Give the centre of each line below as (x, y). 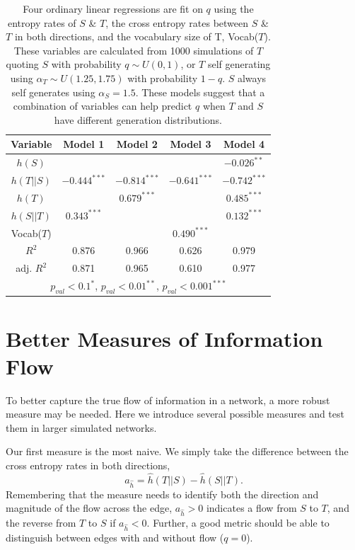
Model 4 (244, 144)
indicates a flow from (251, 508)
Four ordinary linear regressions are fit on (113, 8)
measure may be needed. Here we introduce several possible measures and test (175, 414)
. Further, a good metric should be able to (238, 522)
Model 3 (191, 144)
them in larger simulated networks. (81, 427)
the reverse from (41, 522)
